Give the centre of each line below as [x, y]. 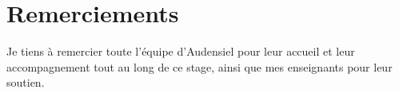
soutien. [26, 82]
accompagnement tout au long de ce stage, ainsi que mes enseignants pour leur [199, 66]
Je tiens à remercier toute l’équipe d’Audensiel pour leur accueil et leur [181, 51]
